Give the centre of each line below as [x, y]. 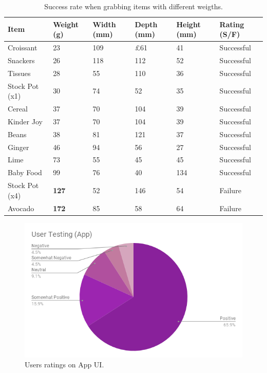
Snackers [21, 60]
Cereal [18, 108]
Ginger [18, 147]
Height [188, 24]
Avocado [21, 208]
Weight [66, 24]
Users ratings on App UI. [64, 365]
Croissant [23, 48]
